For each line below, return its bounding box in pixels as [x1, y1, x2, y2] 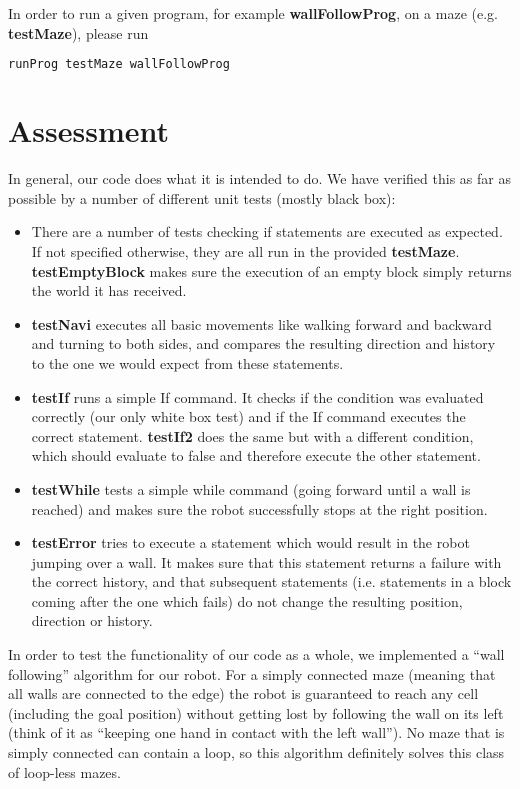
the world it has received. [31, 280, 187, 301]
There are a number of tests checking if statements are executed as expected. [31, 221, 503, 242]
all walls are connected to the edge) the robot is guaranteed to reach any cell [8, 683, 479, 704]
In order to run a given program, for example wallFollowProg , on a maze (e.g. [8, 3, 498, 23]
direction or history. [31, 610, 153, 631]
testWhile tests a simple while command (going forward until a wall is [31, 478, 471, 499]
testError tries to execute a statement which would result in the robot [31, 532, 470, 553]
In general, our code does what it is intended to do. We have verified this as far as [8, 168, 511, 189]
